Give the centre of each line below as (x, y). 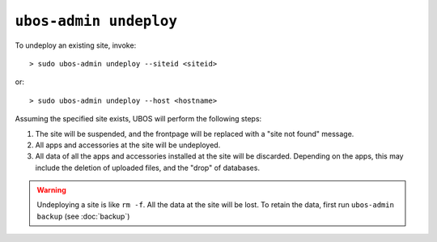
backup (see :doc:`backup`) (83, 216)
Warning (51, 190)
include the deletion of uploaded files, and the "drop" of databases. (148, 168)
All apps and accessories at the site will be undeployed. (128, 145)
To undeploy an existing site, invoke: (76, 45)
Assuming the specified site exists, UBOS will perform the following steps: (138, 119)
